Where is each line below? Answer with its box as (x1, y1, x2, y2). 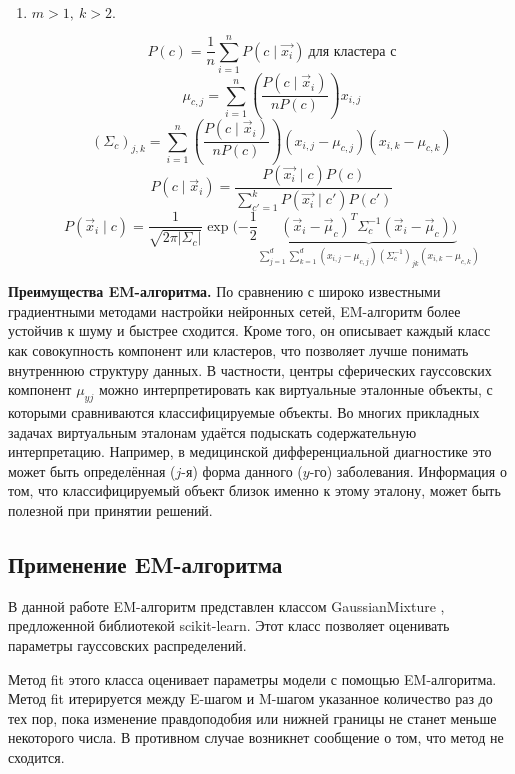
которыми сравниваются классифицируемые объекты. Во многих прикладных (8, 402, 480, 422)
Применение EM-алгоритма (8, 548, 283, 579)
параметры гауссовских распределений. (8, 634, 247, 655)
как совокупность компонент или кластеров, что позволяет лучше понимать (8, 340, 469, 361)
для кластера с (308, 44, 397, 59)
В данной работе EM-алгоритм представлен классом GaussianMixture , (8, 595, 445, 616)
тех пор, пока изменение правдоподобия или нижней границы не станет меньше (8, 707, 497, 728)
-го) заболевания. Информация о (309, 460, 507, 481)
